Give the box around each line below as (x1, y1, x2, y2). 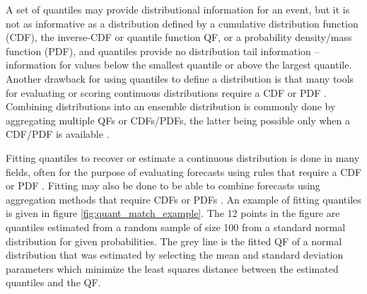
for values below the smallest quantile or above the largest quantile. (59, 57, 352, 72)
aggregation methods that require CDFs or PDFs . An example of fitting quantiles (6, 192, 361, 206)
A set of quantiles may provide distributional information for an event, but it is (6, 2, 350, 16)
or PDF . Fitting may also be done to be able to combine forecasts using (6, 178, 320, 193)
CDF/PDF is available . (6, 127, 110, 141)
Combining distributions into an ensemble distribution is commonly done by (6, 99, 336, 114)
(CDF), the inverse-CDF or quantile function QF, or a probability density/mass (6, 30, 352, 45)
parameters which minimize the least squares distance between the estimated (6, 261, 339, 276)
